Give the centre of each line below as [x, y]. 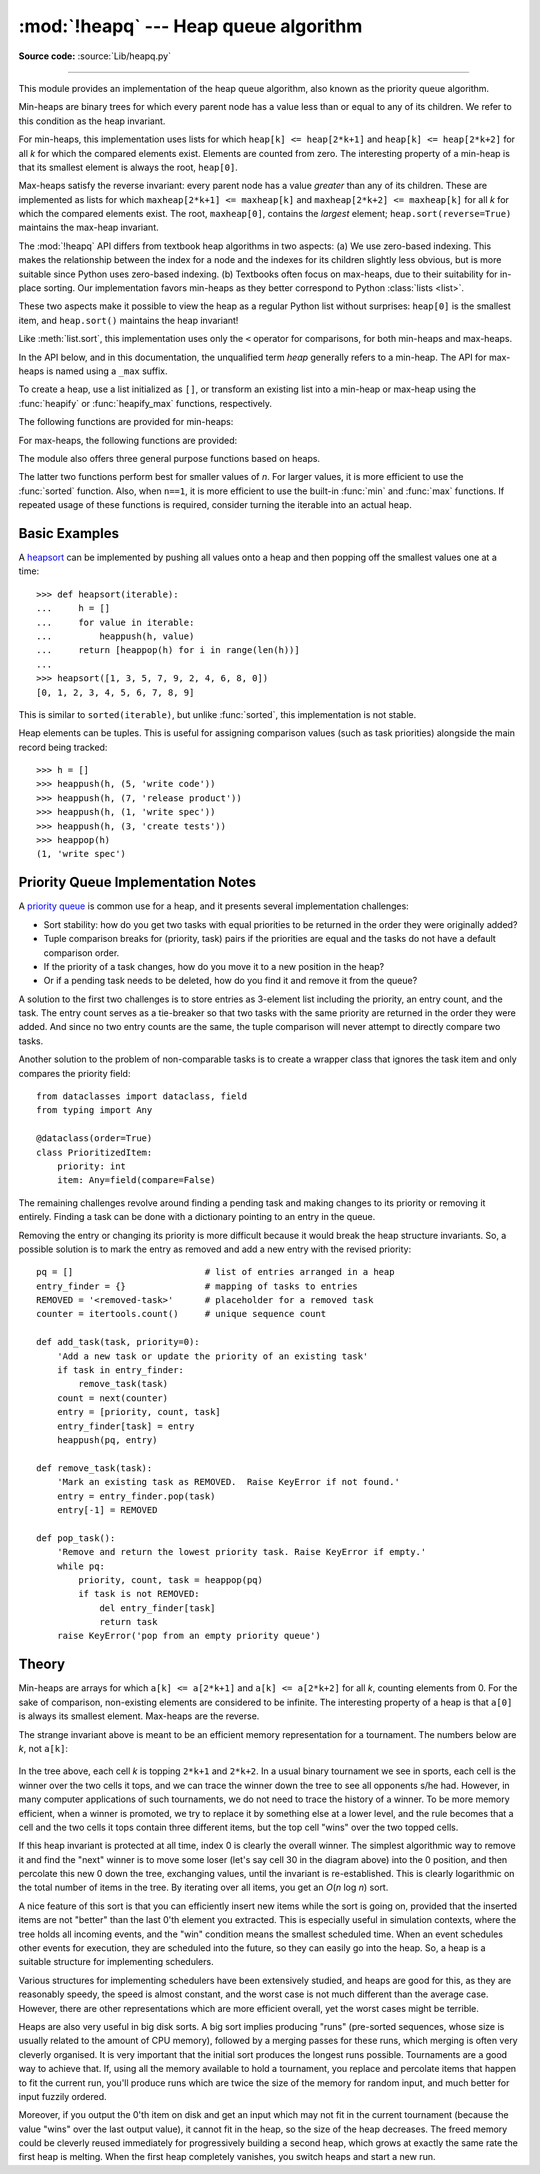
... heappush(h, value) [115, 636]
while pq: [80, 1566]
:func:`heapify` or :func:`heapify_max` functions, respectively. [145, 403]
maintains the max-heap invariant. [88, 227]
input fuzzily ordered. [62, 2096]
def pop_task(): [76, 1538]
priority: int [91, 1166]
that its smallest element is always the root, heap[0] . [128, 167]
